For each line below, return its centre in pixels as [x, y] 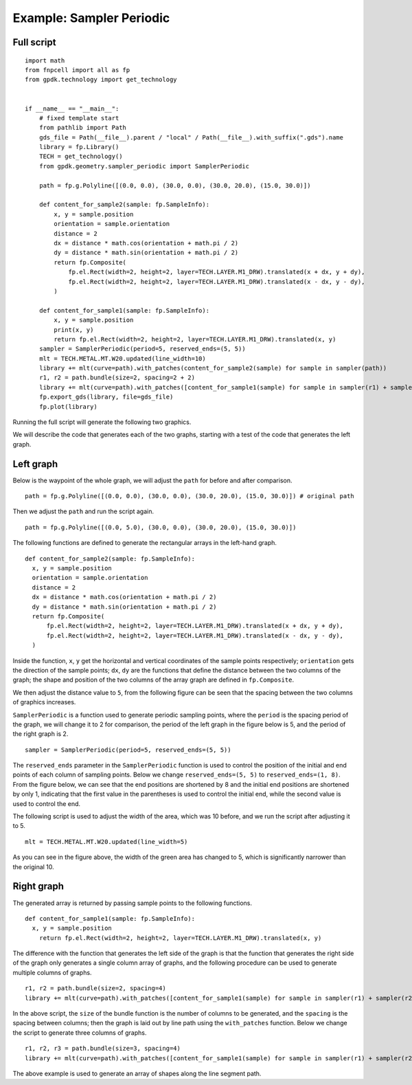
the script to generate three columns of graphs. [80, 1032]
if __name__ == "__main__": [72, 109]
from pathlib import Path [83, 128]
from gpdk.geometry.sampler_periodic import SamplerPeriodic [144, 166]
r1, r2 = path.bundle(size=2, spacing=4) [95, 988]
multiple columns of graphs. [52, 972]
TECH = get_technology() [81, 157]
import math [45, 60]
